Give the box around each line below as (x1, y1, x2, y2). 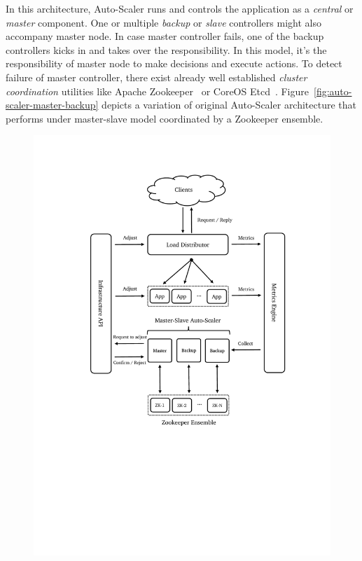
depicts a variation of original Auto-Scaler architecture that (102, 97, 357, 112)
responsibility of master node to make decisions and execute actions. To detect (6, 56, 342, 71)
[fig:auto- (314, 83, 352, 98)
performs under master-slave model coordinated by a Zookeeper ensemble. (6, 111, 323, 125)
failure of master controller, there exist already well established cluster (6, 69, 307, 84)
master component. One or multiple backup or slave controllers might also (6, 15, 321, 29)
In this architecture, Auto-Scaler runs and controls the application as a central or (6, 1, 354, 15)
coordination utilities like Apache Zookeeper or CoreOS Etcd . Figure (6, 83, 309, 98)
